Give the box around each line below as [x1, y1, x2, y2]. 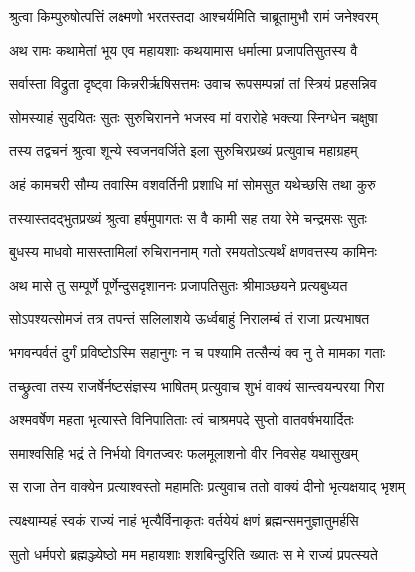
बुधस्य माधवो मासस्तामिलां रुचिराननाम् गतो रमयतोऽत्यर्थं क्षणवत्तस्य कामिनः [9, 241, 377, 262]
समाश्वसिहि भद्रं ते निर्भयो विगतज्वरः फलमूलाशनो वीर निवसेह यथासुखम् [9, 442, 358, 463]
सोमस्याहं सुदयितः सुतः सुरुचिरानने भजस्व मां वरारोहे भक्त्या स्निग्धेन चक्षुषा [9, 106, 378, 127]
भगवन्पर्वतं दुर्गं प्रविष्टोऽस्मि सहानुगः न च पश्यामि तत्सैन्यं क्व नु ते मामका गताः [9, 341, 386, 362]
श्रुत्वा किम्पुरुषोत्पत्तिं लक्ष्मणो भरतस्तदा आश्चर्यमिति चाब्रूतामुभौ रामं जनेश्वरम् [9, 6, 378, 26]
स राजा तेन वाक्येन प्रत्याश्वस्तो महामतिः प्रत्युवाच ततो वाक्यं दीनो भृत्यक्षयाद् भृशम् [9, 476, 405, 497]
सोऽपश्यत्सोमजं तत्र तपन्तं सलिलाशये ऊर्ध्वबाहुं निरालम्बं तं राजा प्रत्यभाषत [9, 308, 370, 329]
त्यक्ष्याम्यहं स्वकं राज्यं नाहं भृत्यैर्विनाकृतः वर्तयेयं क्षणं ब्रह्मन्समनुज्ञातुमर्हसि [9, 509, 359, 530]
